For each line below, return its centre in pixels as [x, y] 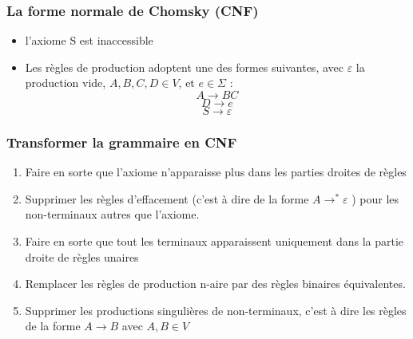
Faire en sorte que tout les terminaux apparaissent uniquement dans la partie [214, 241]
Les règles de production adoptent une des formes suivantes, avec [184, 67]
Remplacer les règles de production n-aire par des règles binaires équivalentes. [215, 284]
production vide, [66, 83]
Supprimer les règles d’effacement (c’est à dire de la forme [167, 198]
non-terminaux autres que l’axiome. [112, 214]
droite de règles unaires [82, 256]
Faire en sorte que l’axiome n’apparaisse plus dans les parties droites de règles [216, 172]
